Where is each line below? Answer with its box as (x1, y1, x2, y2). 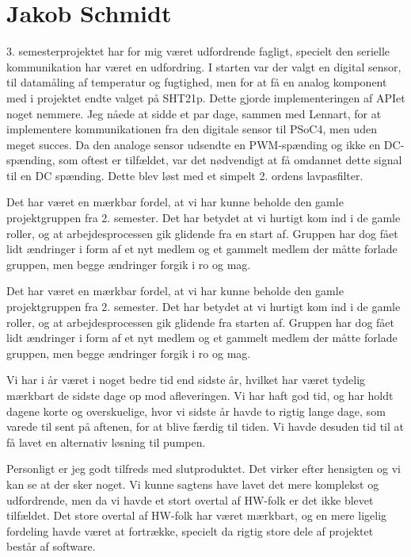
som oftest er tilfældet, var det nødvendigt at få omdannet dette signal (59, 152, 402, 168)
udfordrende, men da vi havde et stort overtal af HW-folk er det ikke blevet (6, 491, 374, 508)
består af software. (6, 538, 96, 555)
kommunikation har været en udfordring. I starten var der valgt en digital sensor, (6, 58, 401, 75)
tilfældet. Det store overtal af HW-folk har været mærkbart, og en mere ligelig (6, 507, 387, 524)
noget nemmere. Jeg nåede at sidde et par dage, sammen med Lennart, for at (6, 105, 382, 121)
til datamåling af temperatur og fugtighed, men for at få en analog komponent (6, 74, 387, 90)
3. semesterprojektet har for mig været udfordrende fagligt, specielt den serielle (6, 43, 390, 60)
